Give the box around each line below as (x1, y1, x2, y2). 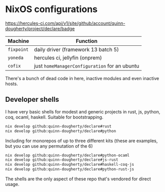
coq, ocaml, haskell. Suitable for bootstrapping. (5, 114, 103, 120)
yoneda (8, 54, 24, 60)
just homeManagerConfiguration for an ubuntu (34, 62, 140, 69)
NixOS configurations (5, 4, 98, 15)
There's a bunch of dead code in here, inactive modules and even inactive (5, 75, 159, 81)
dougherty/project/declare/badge (5, 25, 75, 31)
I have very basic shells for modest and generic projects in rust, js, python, (5, 108, 160, 114)
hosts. (5, 81, 18, 87)
